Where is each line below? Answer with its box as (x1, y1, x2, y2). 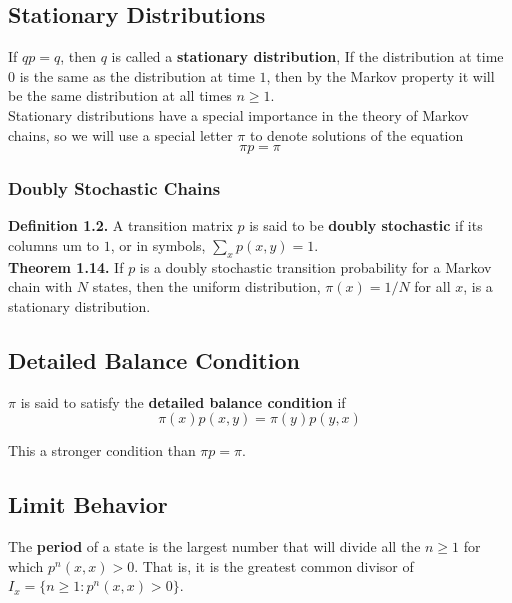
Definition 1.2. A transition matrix (8, 215, 233, 236)
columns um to (8, 234, 100, 255)
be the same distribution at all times (8, 85, 232, 106)
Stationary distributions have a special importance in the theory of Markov (8, 104, 469, 125)
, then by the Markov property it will (266, 65, 495, 86)
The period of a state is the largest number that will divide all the (8, 536, 421, 557)
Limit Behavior (8, 489, 168, 520)
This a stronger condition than (8, 440, 196, 461)
